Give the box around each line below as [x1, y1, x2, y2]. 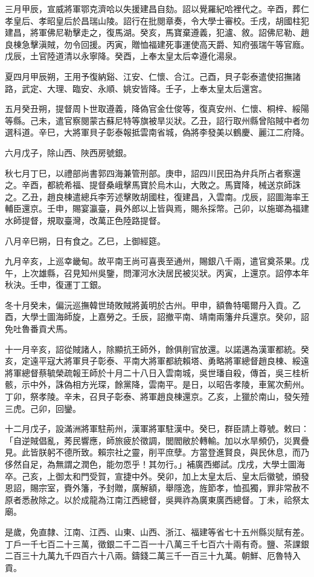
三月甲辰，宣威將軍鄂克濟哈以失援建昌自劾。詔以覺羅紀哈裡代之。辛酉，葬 [5, 2, 301, 15]
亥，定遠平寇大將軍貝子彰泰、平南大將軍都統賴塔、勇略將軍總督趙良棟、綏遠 [5, 354, 309, 367]
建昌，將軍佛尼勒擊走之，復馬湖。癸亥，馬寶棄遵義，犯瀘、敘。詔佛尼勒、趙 [5, 26, 309, 39]
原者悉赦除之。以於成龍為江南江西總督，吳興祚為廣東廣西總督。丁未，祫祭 [5, 493, 301, 506]
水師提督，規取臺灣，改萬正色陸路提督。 [5, 214, 165, 226]
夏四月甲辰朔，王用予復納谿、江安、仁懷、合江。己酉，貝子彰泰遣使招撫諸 [5, 70, 301, 82]
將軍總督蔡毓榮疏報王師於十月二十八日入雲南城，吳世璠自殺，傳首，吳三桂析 [5, 366, 309, 379]
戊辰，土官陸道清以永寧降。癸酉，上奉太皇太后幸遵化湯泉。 [5, 50, 242, 62]
